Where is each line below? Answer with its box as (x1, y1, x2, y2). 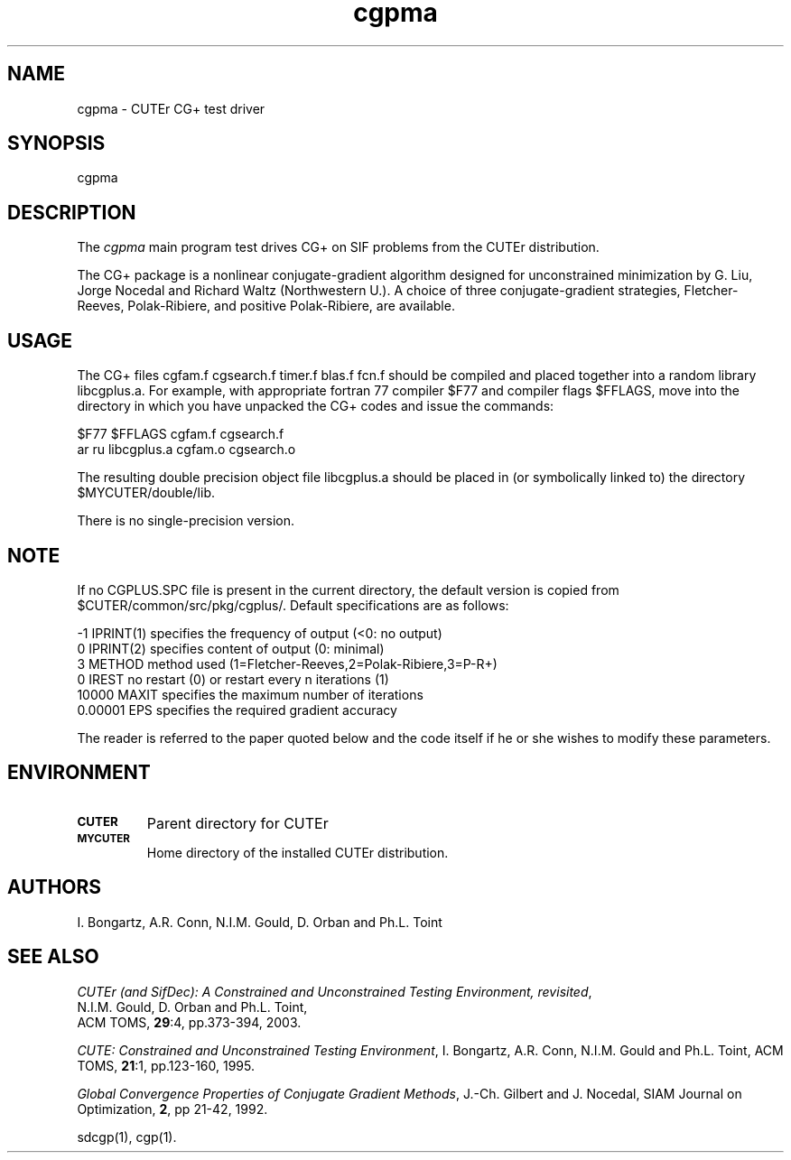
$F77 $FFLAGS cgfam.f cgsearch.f (77, 426, 284, 442)
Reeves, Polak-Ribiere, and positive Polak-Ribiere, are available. (77, 298, 455, 314)
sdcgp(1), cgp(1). (77, 1128, 177, 1145)
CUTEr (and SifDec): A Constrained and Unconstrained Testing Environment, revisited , (77, 983, 592, 999)
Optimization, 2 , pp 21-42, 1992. (77, 1100, 268, 1117)
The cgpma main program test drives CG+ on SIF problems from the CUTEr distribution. (77, 239, 600, 255)
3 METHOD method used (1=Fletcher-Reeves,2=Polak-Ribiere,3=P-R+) (77, 655, 498, 672)
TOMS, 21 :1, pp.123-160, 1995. (77, 1057, 256, 1073)
